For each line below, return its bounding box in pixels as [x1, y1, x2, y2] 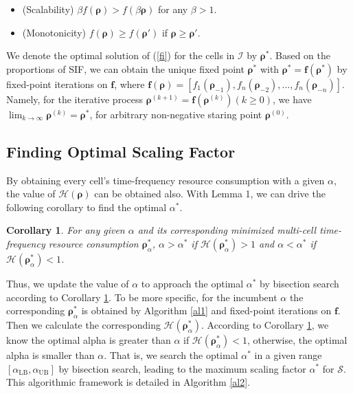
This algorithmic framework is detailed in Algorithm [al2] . [6, 375, 251, 389]
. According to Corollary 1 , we [201, 317, 329, 331]
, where [114, 76, 145, 91]
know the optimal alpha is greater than [6, 332, 171, 347]
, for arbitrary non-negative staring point [89, 107, 262, 121]
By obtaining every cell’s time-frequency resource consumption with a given [6, 173, 325, 187]
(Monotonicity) [22, 25, 86, 39]
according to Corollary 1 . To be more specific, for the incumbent [6, 289, 277, 304]
